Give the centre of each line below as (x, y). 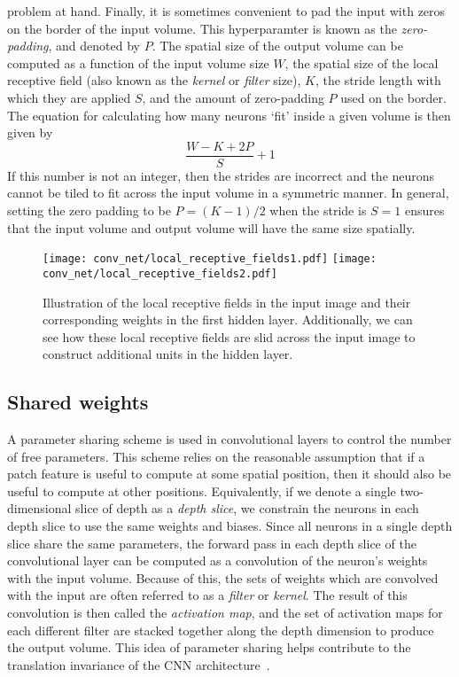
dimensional (39, 508)
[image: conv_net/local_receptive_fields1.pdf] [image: (210, 259)
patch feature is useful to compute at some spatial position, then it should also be (229, 474)
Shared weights (78, 402)
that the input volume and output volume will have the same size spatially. (211, 227)
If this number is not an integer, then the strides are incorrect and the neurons (221, 175)
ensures (424, 210)
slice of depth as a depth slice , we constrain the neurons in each (247, 508)
